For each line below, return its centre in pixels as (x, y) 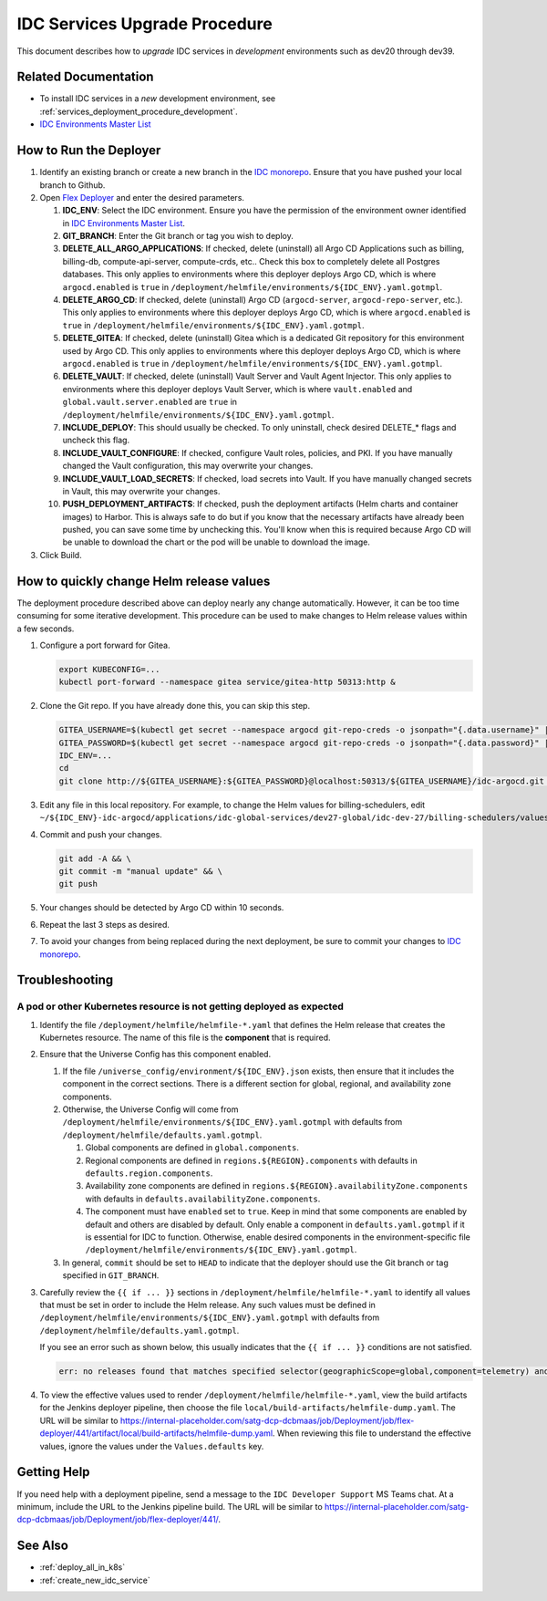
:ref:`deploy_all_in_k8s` (83, 1567)
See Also (42, 1546)
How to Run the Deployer (89, 151)
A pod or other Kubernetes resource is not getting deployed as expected (180, 1006)
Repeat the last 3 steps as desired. (105, 924)
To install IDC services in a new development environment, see (158, 99)
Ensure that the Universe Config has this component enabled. (155, 1055)
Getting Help (53, 1472)
